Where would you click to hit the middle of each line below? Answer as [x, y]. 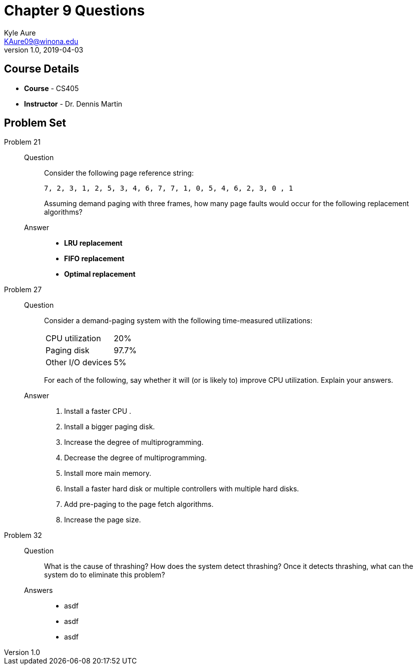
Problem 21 [22, 142]
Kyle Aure [20, 33]
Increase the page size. [103, 520]
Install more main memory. [108, 473]
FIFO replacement [94, 259]
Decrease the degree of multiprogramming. [135, 458]
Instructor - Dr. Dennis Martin [73, 104]
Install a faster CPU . [98, 411]
